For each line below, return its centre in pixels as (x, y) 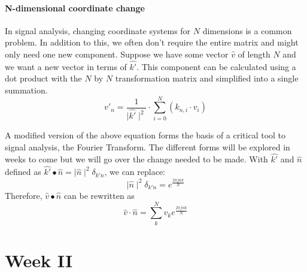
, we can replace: (135, 172)
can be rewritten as (99, 195)
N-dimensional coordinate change (75, 7)
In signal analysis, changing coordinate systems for (98, 30)
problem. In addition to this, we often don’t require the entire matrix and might (152, 42)
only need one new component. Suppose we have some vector (117, 54)
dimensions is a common (247, 30)
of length (254, 54)
